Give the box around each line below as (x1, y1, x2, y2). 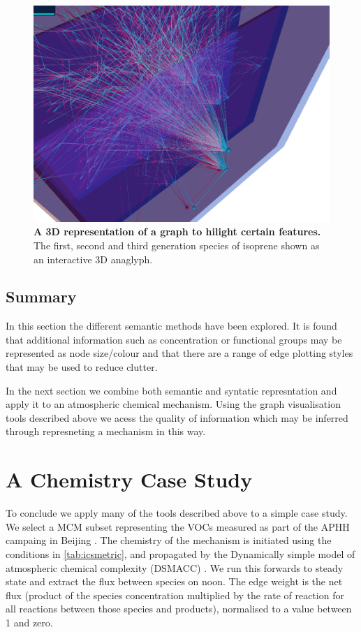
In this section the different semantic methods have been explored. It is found (6, 318, 337, 333)
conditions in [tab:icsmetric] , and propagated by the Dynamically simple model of (6, 546, 355, 561)
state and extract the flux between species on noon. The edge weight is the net (6, 574, 343, 589)
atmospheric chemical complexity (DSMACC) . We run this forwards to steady (6, 560, 344, 575)
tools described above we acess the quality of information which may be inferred (6, 410, 348, 425)
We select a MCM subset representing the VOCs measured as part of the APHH (6, 519, 350, 534)
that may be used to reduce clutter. (6, 360, 158, 374)
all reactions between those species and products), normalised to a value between (6, 601, 352, 616)
